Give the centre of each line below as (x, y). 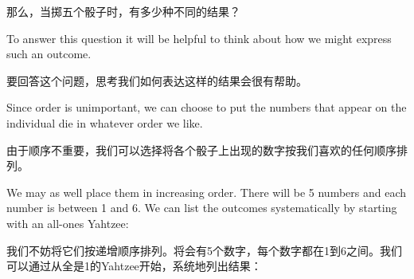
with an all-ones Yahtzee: (68, 223)
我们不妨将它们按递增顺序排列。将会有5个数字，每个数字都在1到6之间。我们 (204, 250)
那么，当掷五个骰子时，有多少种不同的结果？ (123, 11)
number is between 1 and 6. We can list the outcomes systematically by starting (202, 208)
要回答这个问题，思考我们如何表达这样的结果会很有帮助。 (157, 80)
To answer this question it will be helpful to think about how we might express (199, 38)
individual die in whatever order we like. (105, 122)
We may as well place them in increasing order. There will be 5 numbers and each (207, 192)
